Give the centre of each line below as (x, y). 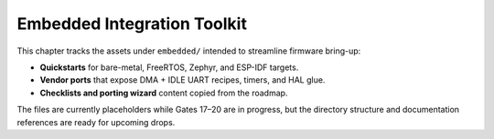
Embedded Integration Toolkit (132, 24)
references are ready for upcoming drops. (96, 122)
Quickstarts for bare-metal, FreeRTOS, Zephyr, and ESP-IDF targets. (169, 67)
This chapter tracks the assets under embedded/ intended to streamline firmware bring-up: (189, 51)
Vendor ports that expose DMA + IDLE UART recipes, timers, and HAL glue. (183, 80)
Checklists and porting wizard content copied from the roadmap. (164, 93)
